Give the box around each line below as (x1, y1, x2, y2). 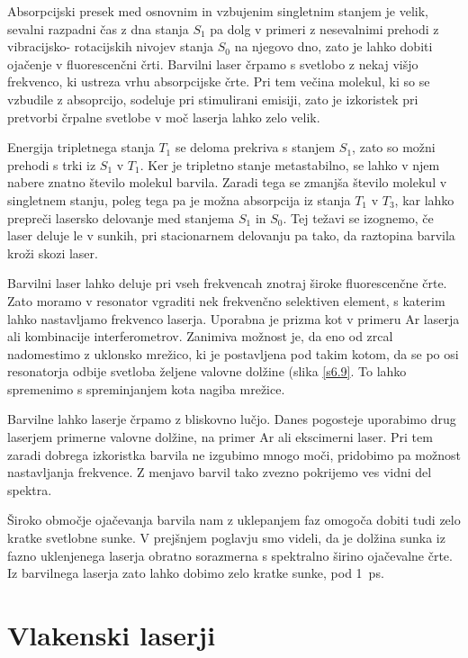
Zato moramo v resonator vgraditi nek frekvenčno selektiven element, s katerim (7, 291, 445, 310)
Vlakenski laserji (7, 617, 216, 653)
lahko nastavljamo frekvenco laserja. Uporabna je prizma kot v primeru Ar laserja (7, 309, 460, 328)
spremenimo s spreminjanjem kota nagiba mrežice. (7, 379, 285, 398)
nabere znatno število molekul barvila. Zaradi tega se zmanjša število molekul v (7, 173, 447, 192)
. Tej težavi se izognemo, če (283, 208, 434, 227)
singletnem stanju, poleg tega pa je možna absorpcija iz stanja (7, 190, 351, 209)
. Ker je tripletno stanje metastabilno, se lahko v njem (139, 155, 440, 174)
